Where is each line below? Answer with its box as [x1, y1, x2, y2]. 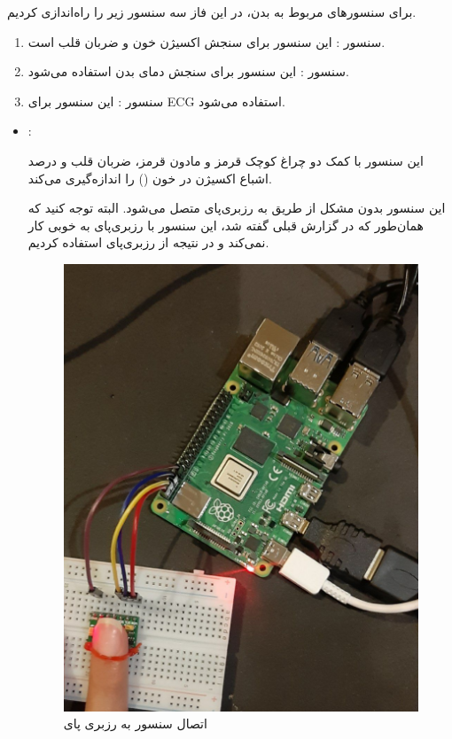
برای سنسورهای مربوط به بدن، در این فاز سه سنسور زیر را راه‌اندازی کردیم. [7, 3, 417, 20]
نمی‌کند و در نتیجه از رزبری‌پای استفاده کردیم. [27, 233, 269, 252]
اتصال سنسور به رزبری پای [63, 714, 207, 733]
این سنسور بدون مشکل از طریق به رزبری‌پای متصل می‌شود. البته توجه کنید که [27, 198, 446, 217]
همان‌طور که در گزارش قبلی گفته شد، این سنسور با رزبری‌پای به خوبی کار [27, 215, 424, 234]
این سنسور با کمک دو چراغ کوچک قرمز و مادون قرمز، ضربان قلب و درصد [27, 151, 424, 169]
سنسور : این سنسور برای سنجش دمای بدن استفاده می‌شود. [27, 62, 349, 81]
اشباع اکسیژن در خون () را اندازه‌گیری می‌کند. [27, 168, 272, 187]
